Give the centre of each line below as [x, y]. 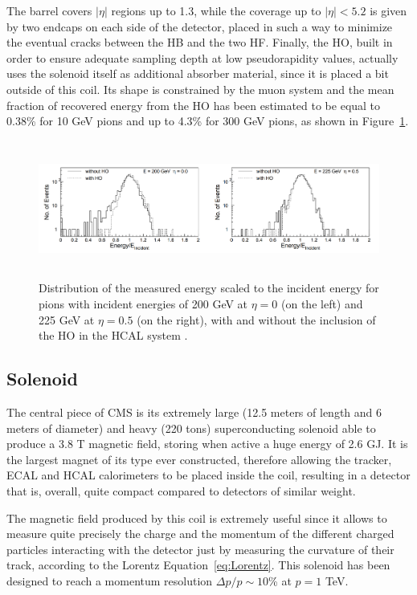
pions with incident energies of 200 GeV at [143, 304]
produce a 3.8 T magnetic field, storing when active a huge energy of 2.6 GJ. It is [207, 444]
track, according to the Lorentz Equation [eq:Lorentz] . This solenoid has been [198, 565]
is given [388, 10]
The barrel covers [49, 10]
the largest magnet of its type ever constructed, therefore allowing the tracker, [199, 459]
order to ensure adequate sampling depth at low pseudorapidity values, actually [202, 57]
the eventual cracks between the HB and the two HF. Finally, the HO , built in [200, 42]
